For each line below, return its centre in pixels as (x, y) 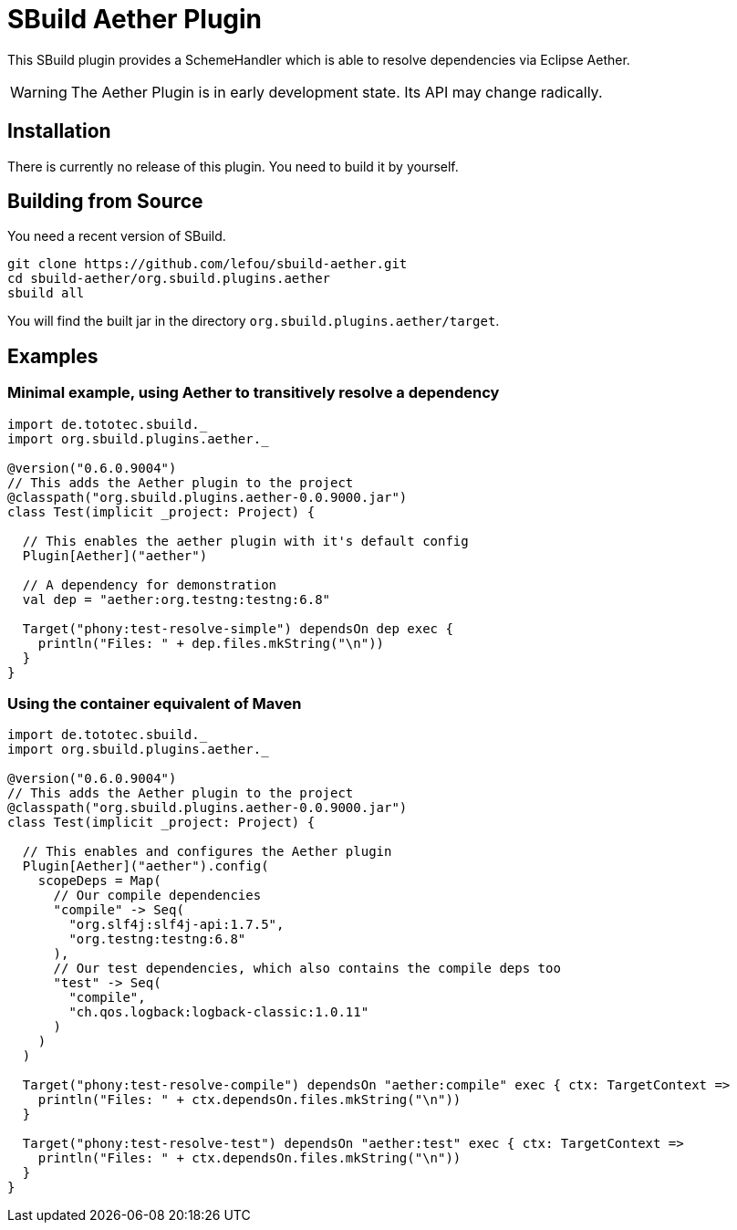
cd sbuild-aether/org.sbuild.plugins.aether (169, 279)
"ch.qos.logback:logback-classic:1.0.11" (219, 1012)
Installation (59, 131)
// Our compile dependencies (157, 896)
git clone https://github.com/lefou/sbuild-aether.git (208, 264)
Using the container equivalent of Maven (155, 704)
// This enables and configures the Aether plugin (207, 852)
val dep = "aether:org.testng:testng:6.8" (176, 599)
